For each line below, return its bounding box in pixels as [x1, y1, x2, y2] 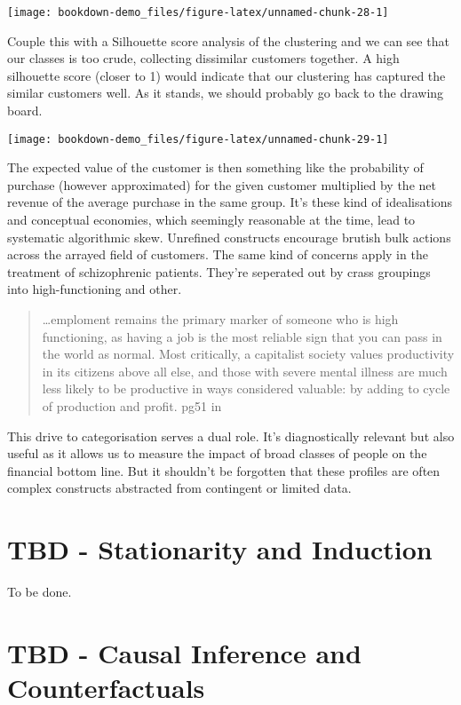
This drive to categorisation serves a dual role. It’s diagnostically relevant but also [7, 426, 455, 445]
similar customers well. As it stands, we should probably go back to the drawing [7, 83, 444, 102]
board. [7, 101, 43, 120]
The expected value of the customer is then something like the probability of [7, 158, 424, 177]
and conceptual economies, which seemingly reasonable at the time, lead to [7, 210, 416, 229]
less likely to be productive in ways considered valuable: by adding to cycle [42, 379, 450, 398]
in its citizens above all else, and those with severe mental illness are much [42, 361, 448, 380]
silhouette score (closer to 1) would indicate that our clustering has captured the [7, 66, 446, 84]
